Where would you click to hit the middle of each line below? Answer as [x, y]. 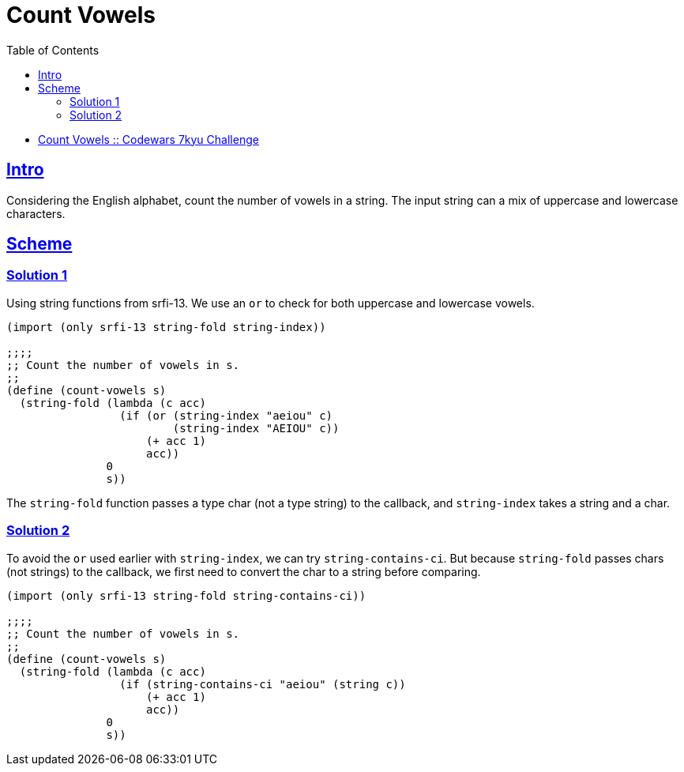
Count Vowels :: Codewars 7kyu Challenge [148, 139]
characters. [36, 213]
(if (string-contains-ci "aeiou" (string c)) [263, 684]
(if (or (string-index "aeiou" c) [226, 415]
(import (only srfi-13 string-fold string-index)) [166, 327]
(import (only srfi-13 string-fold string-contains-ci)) [186, 595]
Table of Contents [53, 50]
